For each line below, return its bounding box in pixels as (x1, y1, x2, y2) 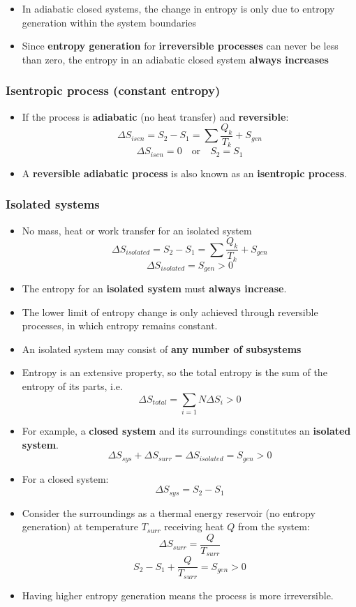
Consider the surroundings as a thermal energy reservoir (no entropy (22, 505, 316, 520)
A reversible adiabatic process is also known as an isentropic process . (22, 165, 347, 180)
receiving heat (164, 519, 224, 534)
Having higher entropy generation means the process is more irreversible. (22, 587, 334, 602)
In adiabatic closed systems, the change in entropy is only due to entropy (22, 1, 335, 15)
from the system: (237, 519, 310, 534)
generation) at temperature (22, 519, 138, 534)
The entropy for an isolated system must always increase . (22, 281, 287, 296)
